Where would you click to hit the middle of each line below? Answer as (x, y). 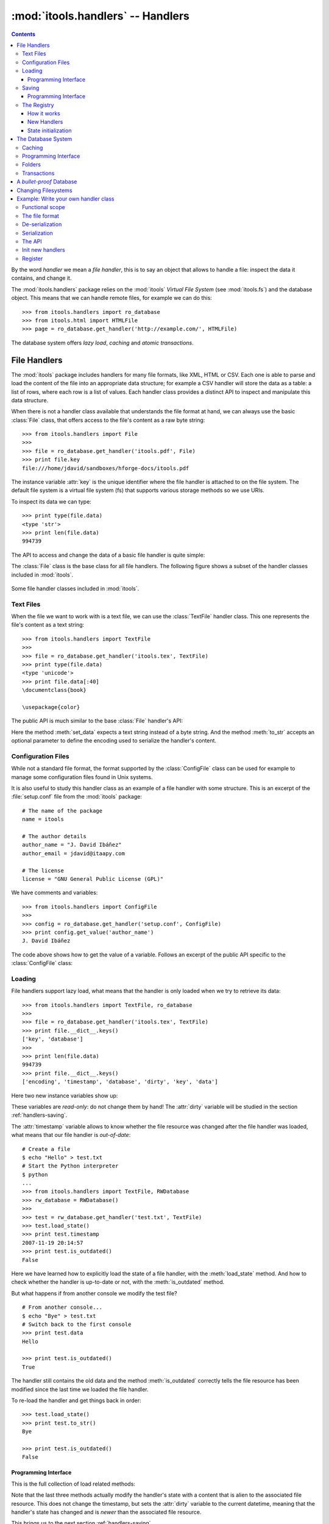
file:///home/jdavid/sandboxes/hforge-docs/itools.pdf (106, 468)
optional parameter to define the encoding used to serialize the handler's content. (114, 741)
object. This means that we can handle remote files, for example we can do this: (112, 298)
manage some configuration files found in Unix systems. (82, 777)
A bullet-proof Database (47, 182)
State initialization (50, 130)
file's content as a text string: (48, 625)
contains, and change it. (41, 278)
